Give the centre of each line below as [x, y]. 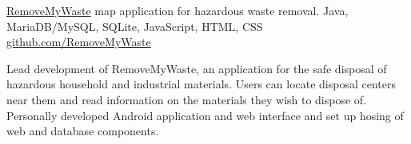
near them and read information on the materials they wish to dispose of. [187, 99]
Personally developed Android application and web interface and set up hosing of [205, 115]
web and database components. [83, 131]
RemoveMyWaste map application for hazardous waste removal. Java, [178, 10]
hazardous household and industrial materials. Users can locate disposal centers [202, 84]
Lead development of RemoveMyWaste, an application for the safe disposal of [197, 68]
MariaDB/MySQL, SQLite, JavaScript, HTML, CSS [135, 26]
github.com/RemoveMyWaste [79, 42]
